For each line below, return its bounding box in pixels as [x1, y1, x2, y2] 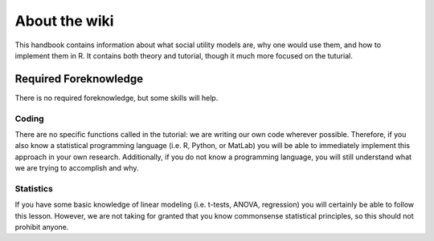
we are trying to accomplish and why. [14, 163, 140, 173]
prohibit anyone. [14, 223, 69, 232]
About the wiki [14, 12, 114, 30]
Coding [14, 113, 44, 124]
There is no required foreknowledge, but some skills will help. [14, 93, 219, 102]
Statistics [14, 183, 54, 194]
